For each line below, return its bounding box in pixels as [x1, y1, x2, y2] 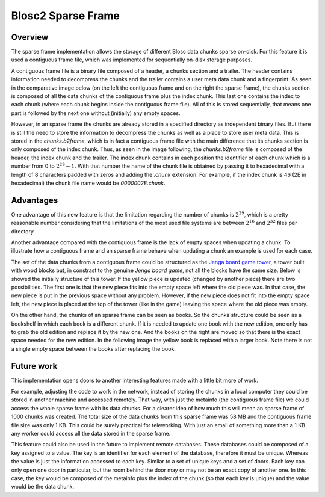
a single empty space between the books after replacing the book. [11, 345, 176, 352]
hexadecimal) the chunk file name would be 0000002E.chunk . [11, 179, 166, 187]
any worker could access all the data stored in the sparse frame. [11, 430, 171, 437]
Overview [11, 32, 49, 42]
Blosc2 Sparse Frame [11, 9, 120, 22]
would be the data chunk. [11, 483, 75, 490]
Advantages [11, 195, 58, 205]
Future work [11, 361, 58, 371]
